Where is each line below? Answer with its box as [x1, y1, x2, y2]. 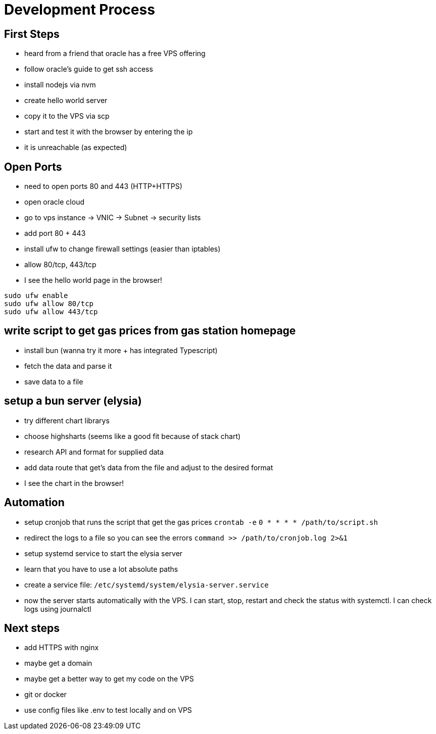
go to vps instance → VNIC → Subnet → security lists [24, 213, 201, 222]
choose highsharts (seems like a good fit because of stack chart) [24, 431, 241, 441]
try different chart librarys [24, 416, 110, 425]
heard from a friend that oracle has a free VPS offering [24, 49, 206, 58]
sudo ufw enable [4, 291, 68, 300]
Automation [4, 496, 65, 509]
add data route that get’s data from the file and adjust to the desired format [24, 463, 273, 472]
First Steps [4, 27, 60, 40]
